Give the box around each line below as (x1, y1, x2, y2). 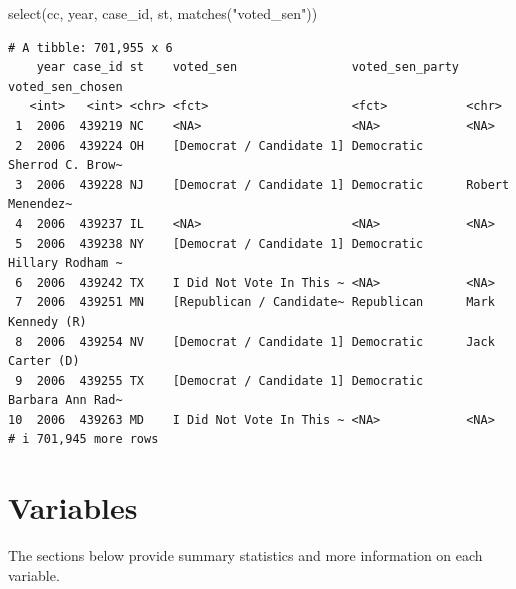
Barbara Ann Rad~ (8, 393, 123, 408)
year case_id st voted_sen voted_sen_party (36, 60, 460, 75)
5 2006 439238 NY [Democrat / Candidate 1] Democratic (15, 236, 424, 251)
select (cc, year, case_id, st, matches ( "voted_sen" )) (8, 3, 318, 23)
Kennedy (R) (8, 314, 87, 329)
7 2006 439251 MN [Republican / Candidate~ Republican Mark (15, 295, 495, 310)
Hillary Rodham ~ (8, 256, 123, 271)
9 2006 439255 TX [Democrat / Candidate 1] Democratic (15, 373, 424, 388)
